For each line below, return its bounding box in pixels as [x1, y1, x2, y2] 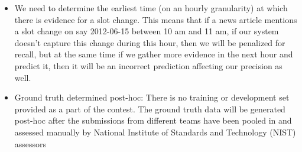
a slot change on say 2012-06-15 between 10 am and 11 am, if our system [14, 25, 279, 37]
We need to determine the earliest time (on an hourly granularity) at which [14, 2, 288, 14]
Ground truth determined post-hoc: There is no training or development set [14, 91, 290, 104]
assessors [14, 137, 47, 150]
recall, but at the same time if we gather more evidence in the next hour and [14, 48, 293, 60]
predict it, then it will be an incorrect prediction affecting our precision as [14, 59, 282, 72]
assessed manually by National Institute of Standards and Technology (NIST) [14, 125, 296, 138]
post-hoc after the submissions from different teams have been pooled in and [14, 114, 292, 127]
